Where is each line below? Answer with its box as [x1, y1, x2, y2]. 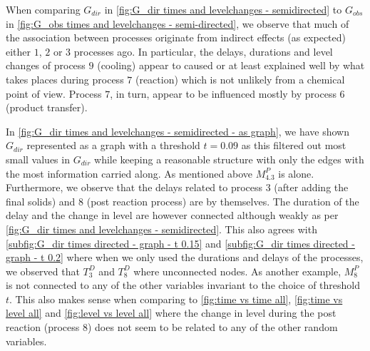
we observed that [6, 263, 80, 278]
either [6, 44, 31, 58]
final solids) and [6, 193, 76, 208]
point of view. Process [6, 86, 102, 101]
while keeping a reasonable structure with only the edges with [94, 151, 364, 166]
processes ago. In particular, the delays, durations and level [73, 44, 333, 58]
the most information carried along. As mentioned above [6, 166, 252, 180]
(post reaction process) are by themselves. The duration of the [86, 193, 359, 208]
